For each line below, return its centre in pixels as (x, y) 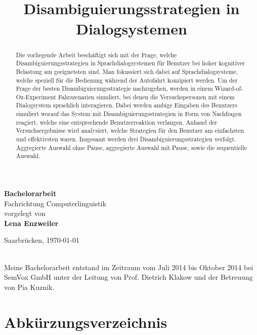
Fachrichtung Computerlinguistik (55, 203)
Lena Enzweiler (31, 223)
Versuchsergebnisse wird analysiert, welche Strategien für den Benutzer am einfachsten (130, 131)
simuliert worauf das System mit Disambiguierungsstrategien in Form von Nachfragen (129, 114)
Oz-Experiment (36, 97)
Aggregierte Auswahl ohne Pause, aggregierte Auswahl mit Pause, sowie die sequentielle (131, 147)
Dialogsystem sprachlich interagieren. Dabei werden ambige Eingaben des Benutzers (126, 105)
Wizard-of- (229, 88)
